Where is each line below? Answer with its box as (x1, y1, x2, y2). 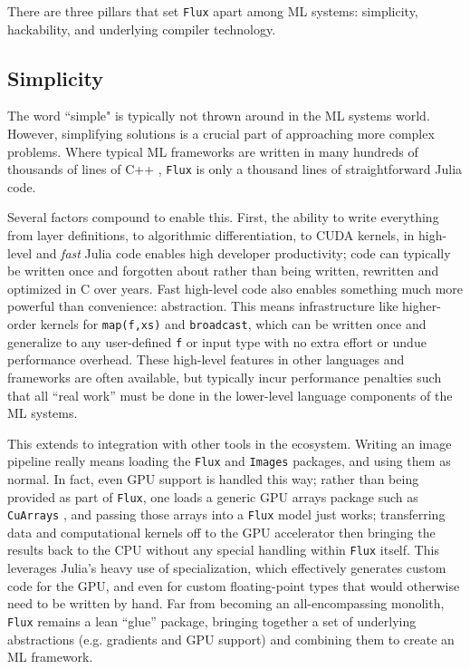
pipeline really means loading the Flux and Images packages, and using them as (7, 451, 451, 470)
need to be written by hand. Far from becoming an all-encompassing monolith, (7, 594, 445, 613)
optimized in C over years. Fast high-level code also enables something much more (7, 278, 464, 297)
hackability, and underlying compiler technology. (7, 19, 276, 38)
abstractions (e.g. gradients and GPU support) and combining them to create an (7, 629, 455, 648)
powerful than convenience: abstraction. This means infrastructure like (7, 296, 398, 315)
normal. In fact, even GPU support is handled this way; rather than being (7, 469, 419, 488)
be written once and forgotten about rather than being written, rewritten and (7, 261, 439, 280)
